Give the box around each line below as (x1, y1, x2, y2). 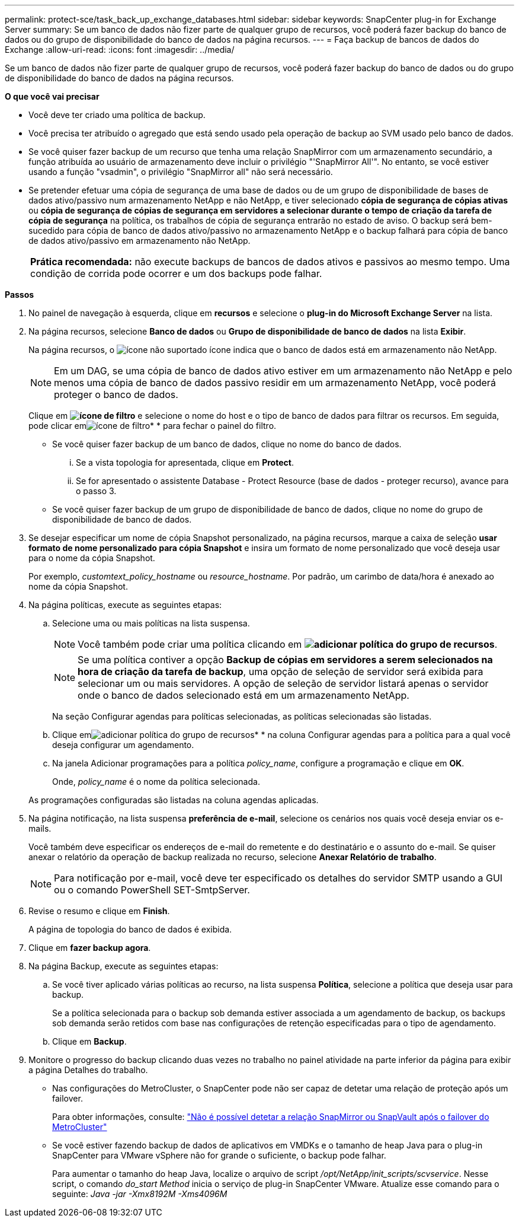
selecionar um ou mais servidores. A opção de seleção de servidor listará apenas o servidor (78, 677, 489, 689)
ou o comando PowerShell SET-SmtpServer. (54, 884, 250, 896)
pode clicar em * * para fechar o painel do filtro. (28, 421, 277, 431)
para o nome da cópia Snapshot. (28, 553, 155, 563)
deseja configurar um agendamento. (52, 740, 194, 750)
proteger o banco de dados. (54, 389, 178, 400)
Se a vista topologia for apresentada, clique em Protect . (76, 457, 294, 467)
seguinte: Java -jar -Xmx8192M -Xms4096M (52, 1189, 228, 1199)
